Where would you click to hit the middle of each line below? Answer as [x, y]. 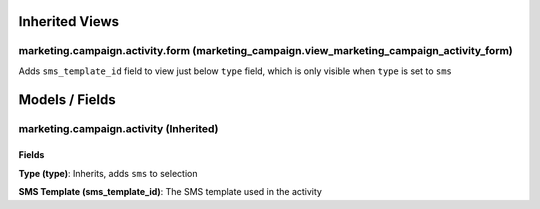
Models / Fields [67, 99]
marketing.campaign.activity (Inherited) [118, 128]
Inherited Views [69, 21]
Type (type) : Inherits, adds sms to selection [108, 173]
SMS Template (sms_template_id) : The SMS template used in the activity [170, 192]
